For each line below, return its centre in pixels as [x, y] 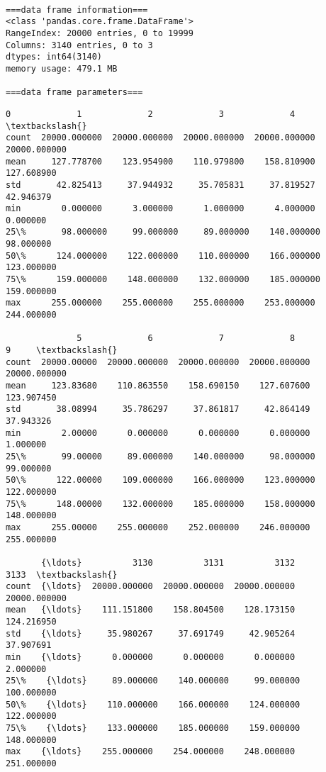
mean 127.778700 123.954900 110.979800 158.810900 [161, 161]
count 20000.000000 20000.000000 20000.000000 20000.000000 [161, 138]
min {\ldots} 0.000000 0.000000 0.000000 [151, 658]
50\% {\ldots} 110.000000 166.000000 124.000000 [153, 704]
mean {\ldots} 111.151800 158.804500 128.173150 [151, 610]
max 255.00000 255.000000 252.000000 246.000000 [158, 527]
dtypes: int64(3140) [54, 57]
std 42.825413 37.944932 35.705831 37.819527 [161, 185]
